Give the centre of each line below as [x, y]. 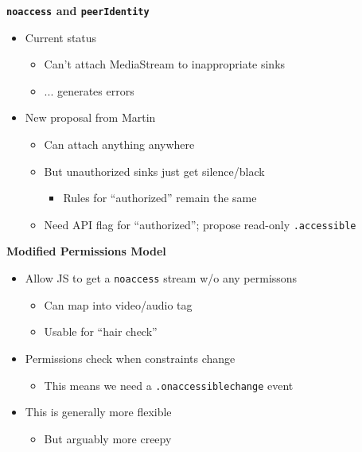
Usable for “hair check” [101, 331]
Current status [61, 37]
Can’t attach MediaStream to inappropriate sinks [165, 64]
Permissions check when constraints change [130, 358]
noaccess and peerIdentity [78, 10]
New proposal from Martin [90, 117]
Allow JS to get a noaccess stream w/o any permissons [161, 278]
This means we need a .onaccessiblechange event [169, 385]
